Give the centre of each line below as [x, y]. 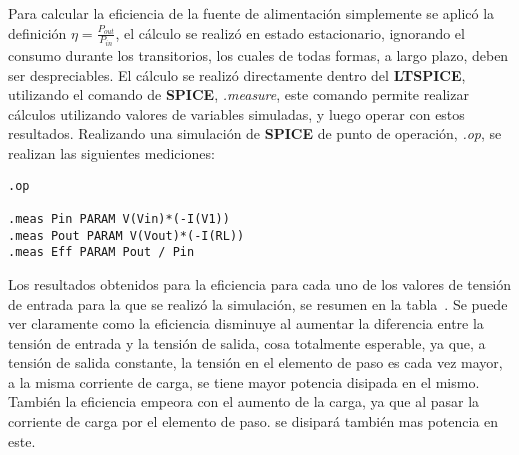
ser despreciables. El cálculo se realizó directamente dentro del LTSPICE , [237, 74]
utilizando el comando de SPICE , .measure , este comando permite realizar [238, 94]
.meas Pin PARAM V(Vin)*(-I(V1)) [119, 218]
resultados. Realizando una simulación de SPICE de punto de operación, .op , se [255, 133]
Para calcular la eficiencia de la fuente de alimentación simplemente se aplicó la [251, 13]
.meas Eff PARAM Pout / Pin [101, 252]
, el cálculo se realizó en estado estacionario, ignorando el [290, 32]
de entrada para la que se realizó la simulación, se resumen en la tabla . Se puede [258, 303]
